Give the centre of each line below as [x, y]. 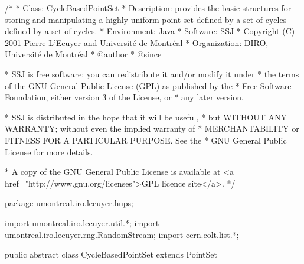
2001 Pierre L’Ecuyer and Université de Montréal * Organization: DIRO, [137, 42]
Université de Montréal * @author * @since [83, 54]
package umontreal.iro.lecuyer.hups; [69, 203]
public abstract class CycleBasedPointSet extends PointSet [111, 254]
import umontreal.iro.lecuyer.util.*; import [82, 222]
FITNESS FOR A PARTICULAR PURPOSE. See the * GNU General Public [146, 140]
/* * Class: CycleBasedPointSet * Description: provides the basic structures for [148, 8]
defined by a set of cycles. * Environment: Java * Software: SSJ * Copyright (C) [150, 31]
